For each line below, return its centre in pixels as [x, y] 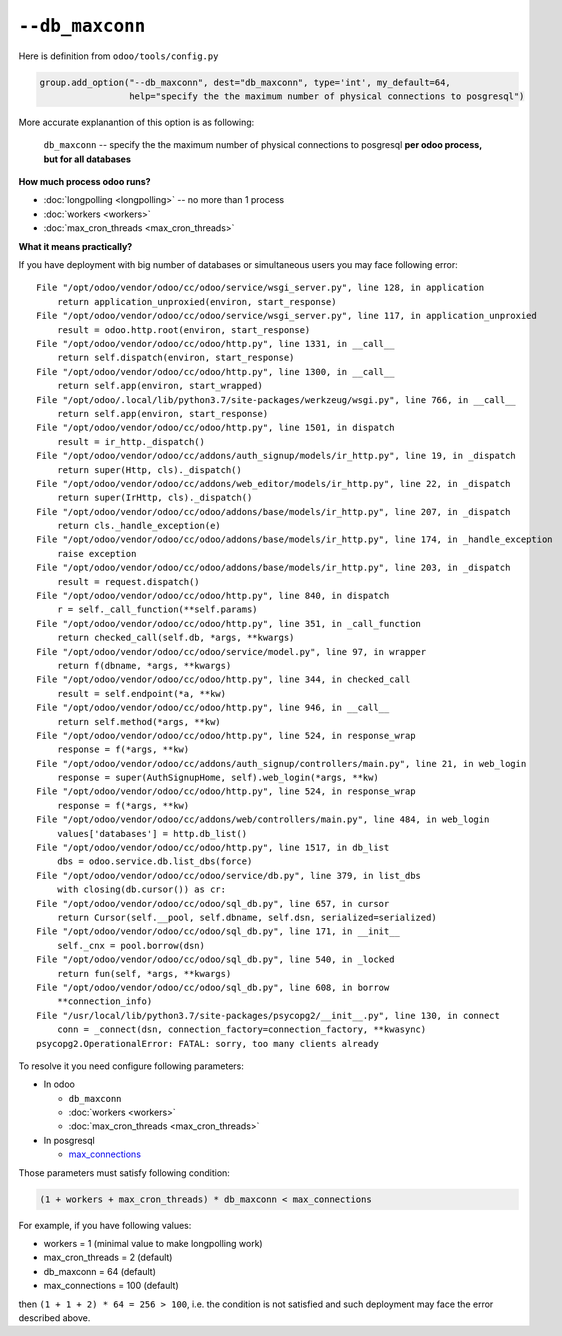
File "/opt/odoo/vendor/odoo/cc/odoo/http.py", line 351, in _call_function [229, 623]
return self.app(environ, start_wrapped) [160, 386]
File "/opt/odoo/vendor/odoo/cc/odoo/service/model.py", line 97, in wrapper [231, 651]
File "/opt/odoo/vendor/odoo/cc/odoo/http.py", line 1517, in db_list [213, 848]
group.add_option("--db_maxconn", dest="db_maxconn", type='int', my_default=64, [245, 82]
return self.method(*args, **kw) [139, 721]
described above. [54, 1317]
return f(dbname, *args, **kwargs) [144, 665]
